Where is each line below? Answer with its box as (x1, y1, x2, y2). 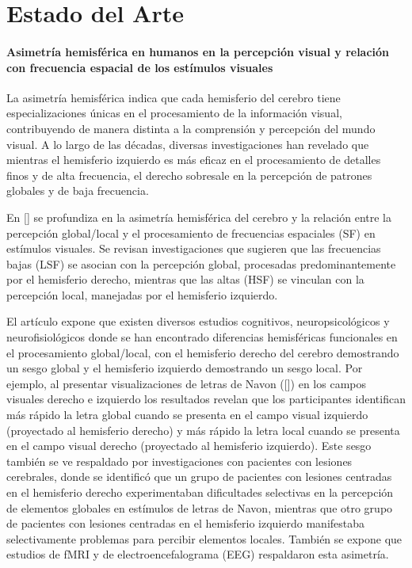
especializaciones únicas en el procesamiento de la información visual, (6, 105, 342, 121)
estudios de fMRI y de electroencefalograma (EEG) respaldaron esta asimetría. (6, 546, 389, 562)
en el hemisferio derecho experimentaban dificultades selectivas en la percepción (6, 484, 394, 501)
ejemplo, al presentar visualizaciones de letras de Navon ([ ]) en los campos (6, 375, 366, 391)
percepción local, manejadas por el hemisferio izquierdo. (6, 286, 278, 303)
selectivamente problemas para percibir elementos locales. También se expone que (6, 530, 402, 547)
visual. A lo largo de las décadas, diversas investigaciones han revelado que (6, 135, 369, 152)
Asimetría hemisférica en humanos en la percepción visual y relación (6, 43, 390, 59)
